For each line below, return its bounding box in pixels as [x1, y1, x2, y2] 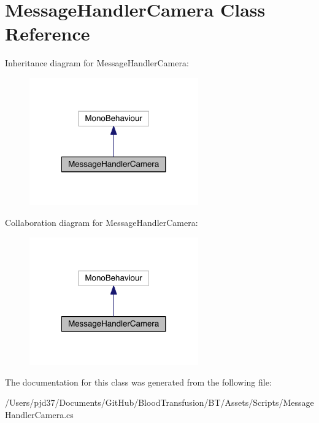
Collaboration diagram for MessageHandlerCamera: [5, 216, 198, 229]
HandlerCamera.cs [5, 408, 74, 421]
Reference [5, 21, 90, 46]
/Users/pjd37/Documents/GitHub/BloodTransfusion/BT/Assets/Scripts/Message [5, 396, 314, 409]
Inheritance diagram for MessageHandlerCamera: [5, 56, 189, 69]
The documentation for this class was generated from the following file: [5, 375, 272, 388]
